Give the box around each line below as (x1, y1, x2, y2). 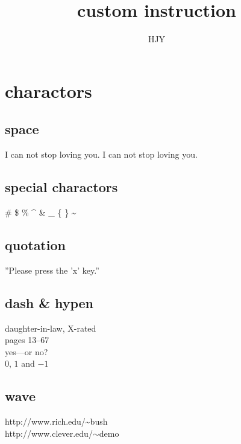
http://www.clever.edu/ (5, 426, 93, 439)
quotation (5, 235, 66, 254)
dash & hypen (5, 293, 94, 312)
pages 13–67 (5, 333, 49, 346)
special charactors (5, 178, 118, 196)
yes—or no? (5, 345, 48, 358)
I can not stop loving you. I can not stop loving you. (5, 148, 198, 161)
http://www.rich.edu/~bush (5, 415, 108, 428)
